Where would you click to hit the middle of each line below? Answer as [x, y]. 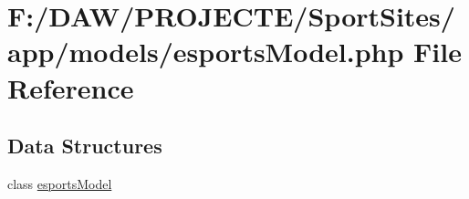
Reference [71, 87]
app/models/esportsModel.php [206, 52]
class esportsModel [60, 183]
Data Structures [85, 146]
